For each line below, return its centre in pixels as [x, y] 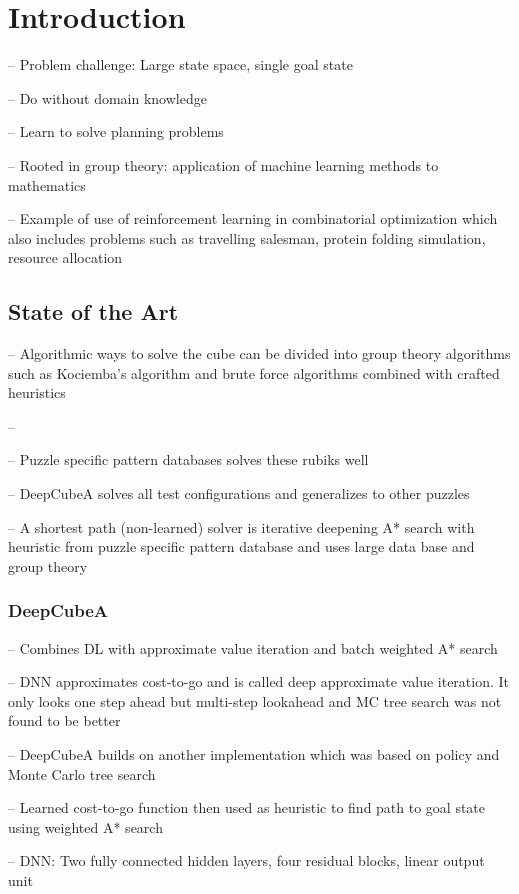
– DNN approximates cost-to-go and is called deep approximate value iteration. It [259, 681]
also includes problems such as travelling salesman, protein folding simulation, [247, 237]
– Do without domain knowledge [107, 97]
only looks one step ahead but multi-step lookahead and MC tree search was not [255, 700]
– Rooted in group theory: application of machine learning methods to [223, 164]
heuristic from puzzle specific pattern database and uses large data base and [241, 546]
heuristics [37, 392]
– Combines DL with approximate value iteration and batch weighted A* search [253, 647]
